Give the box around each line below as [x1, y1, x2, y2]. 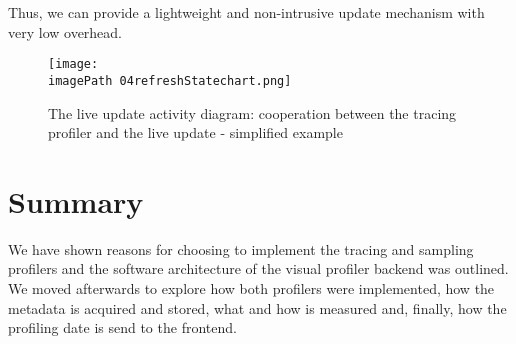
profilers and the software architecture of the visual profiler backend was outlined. [8, 258, 509, 279]
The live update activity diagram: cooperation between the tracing [48, 102, 457, 123]
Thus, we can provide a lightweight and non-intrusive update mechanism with [8, 2, 485, 22]
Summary [8, 180, 144, 221]
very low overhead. [8, 21, 123, 42]
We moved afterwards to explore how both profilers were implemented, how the [8, 278, 495, 298]
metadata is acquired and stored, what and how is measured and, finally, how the [8, 297, 507, 318]
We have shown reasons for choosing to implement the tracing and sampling [8, 238, 474, 259]
